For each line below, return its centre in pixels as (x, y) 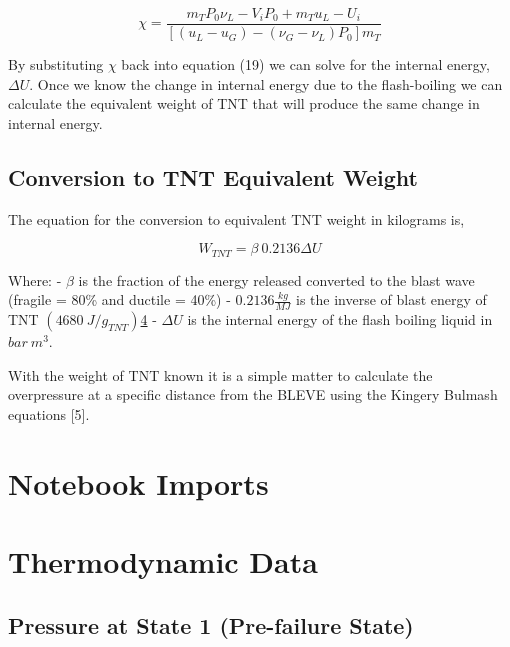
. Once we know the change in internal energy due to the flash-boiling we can (266, 83)
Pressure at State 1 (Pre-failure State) (211, 624)
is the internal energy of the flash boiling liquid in (340, 319)
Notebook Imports (138, 482)
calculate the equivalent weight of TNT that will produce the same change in (244, 103)
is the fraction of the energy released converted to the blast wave (276, 279)
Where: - (35, 279)
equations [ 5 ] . (49, 413)
